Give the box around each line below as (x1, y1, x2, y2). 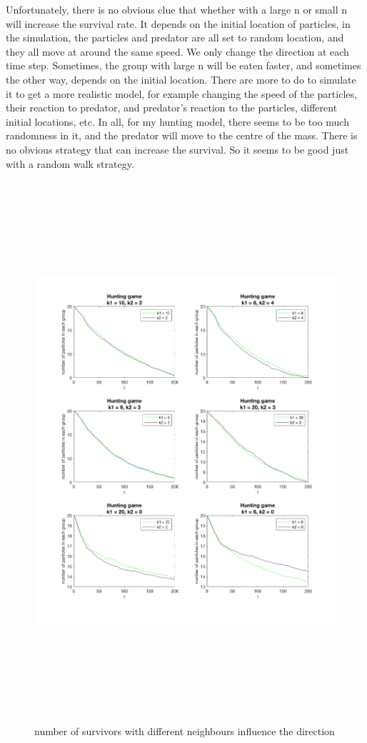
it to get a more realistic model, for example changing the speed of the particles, (6, 86, 357, 101)
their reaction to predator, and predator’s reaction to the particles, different (6, 100, 338, 115)
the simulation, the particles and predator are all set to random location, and (6, 30, 344, 45)
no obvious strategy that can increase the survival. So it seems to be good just (6, 141, 349, 156)
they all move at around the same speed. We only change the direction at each (6, 44, 349, 59)
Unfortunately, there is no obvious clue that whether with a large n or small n (6, 2, 348, 16)
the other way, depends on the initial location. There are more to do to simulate (6, 71, 356, 86)
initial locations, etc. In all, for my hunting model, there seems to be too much (6, 114, 349, 129)
